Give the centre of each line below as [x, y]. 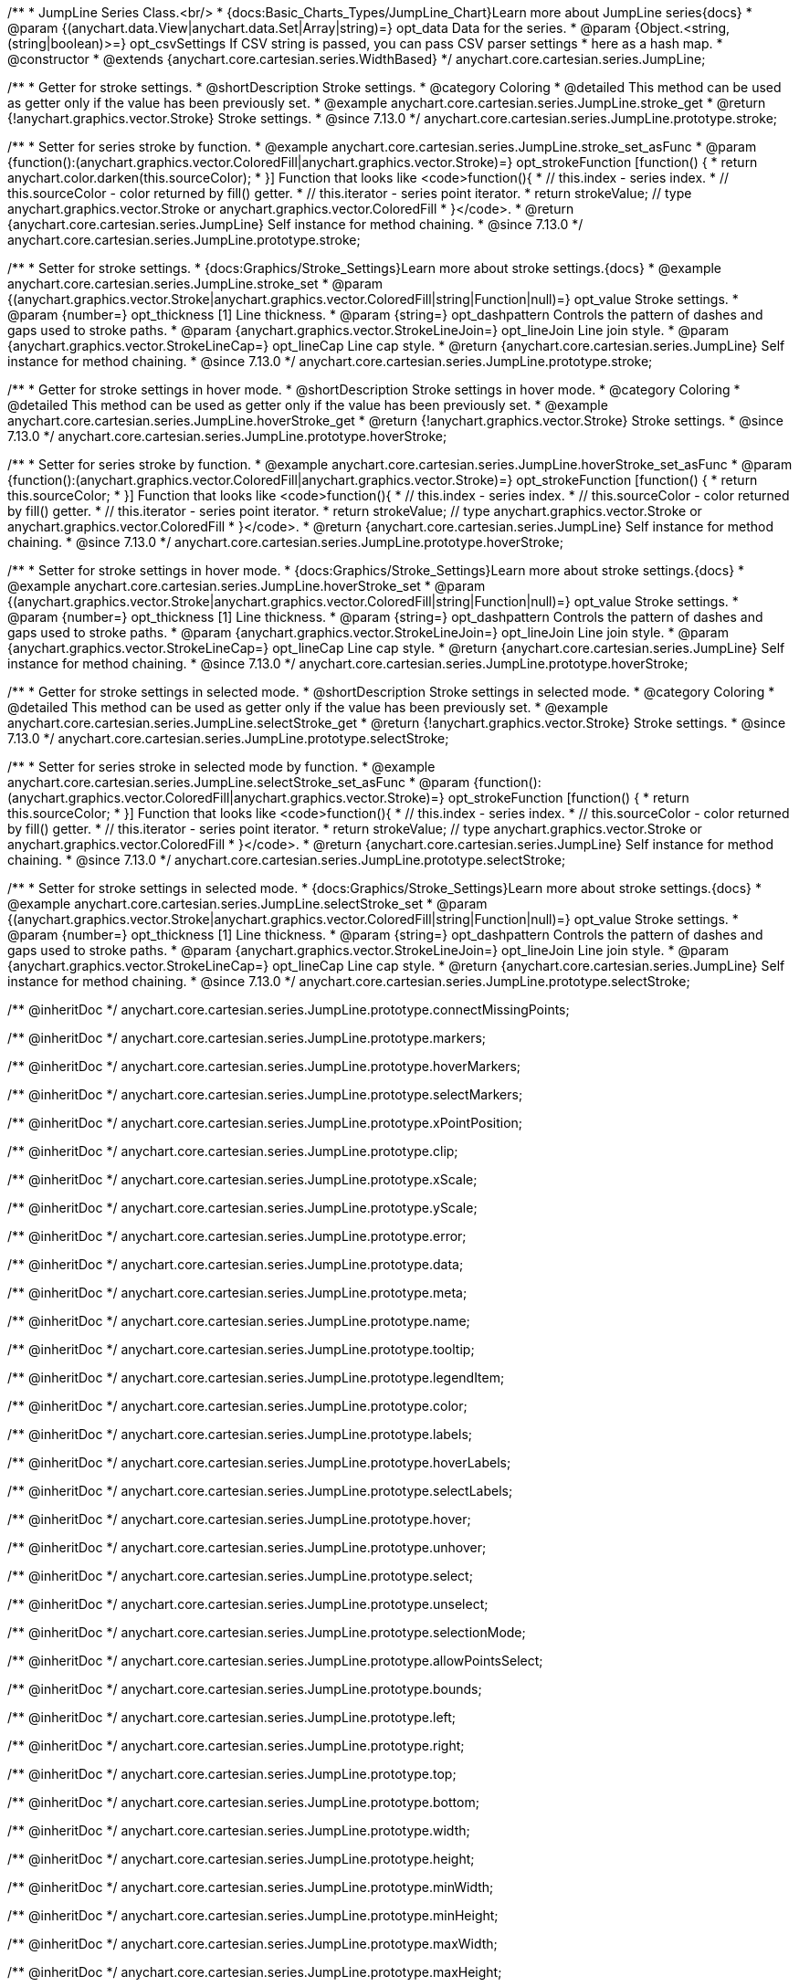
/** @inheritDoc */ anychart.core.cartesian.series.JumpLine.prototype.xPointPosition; [265, 1123]
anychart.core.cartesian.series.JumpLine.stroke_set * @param [195, 284]
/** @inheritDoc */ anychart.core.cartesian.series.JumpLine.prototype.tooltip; [241, 1349]
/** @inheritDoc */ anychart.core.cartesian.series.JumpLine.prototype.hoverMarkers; [264, 1066]
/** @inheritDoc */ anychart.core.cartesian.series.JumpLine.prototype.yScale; [242, 1208]
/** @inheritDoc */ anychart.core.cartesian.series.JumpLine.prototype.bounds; [245, 1689]
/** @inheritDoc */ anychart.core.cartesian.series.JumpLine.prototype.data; [236, 1264]
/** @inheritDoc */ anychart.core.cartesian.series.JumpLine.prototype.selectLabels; [260, 1491]
